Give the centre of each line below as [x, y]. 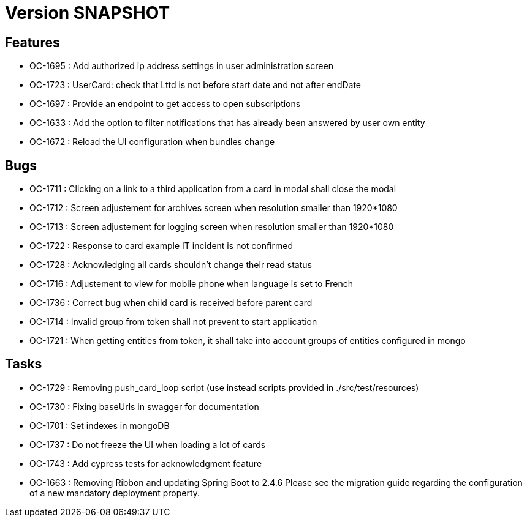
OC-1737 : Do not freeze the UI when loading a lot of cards [148, 444]
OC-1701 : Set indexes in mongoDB [100, 425]
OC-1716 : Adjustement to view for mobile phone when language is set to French [191, 284]
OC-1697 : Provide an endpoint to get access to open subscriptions [165, 104]
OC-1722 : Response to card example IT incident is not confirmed [161, 246]
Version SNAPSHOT [88, 13]
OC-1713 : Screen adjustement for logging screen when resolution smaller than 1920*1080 [212, 227]
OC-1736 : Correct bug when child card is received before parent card [171, 303]
